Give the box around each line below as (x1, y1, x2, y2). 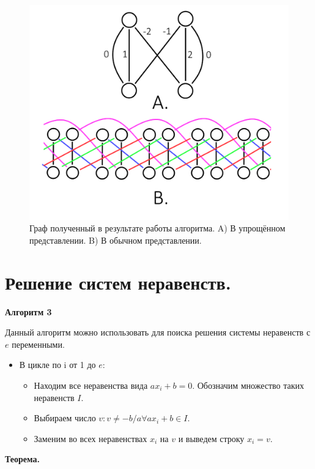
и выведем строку (178, 432, 245, 445)
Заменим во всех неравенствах (34, 432, 147, 445)
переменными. (12, 337, 65, 350)
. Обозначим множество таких (192, 378, 305, 391)
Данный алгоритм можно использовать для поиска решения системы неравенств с (5, 326, 311, 339)
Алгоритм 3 (5, 305, 52, 318)
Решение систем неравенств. (5, 269, 231, 295)
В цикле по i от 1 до (19, 358, 96, 371)
